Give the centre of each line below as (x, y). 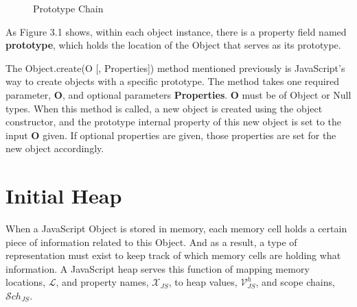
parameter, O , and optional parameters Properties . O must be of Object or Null (178, 94)
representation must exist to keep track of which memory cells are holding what (173, 255)
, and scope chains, (295, 282)
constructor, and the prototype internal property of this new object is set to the (174, 122)
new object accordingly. (55, 148)
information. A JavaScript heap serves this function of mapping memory (158, 268)
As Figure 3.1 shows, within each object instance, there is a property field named (176, 31)
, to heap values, (203, 282)
